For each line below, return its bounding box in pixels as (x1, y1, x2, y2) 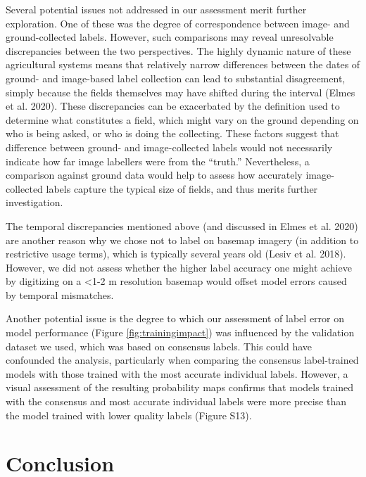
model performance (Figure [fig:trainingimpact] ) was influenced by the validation (6, 325, 355, 340)
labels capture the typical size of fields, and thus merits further (46, 181, 318, 196)
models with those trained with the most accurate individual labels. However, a (6, 366, 348, 381)
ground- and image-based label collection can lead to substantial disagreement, (6, 70, 346, 85)
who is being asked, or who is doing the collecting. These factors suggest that (6, 126, 339, 141)
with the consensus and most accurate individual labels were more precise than (6, 394, 346, 409)
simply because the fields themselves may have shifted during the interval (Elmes (6, 84, 355, 99)
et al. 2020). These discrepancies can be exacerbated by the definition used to (6, 98, 340, 113)
